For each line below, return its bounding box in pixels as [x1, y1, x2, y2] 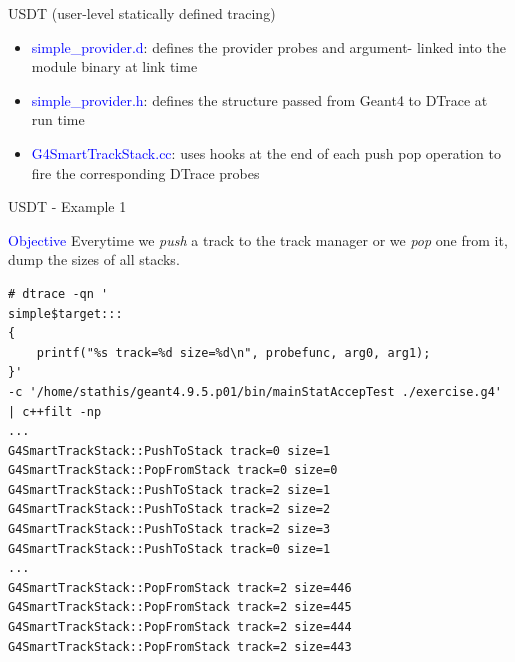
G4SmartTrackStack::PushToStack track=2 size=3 [8, 522, 331, 537]
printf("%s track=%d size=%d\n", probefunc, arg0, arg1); [36, 345, 431, 360]
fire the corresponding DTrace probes [31, 162, 260, 183]
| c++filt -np [8, 404, 102, 419]
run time [31, 109, 85, 130]
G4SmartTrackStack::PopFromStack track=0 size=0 [8, 463, 338, 478]
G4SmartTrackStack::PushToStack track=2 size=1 [8, 482, 331, 497]
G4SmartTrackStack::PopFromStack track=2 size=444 [8, 620, 352, 635]
